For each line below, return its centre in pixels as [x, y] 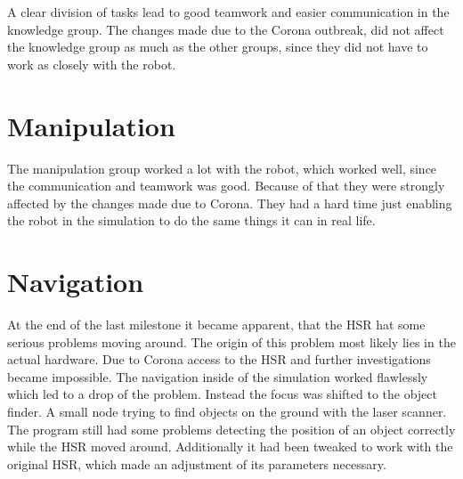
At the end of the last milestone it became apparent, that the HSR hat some [216, 324]
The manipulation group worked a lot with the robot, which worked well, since [222, 168]
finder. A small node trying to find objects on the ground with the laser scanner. [227, 411]
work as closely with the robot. [92, 64]
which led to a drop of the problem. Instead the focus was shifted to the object [222, 394]
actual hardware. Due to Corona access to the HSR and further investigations [219, 359]
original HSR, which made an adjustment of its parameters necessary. [197, 463]
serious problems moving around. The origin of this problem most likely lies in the [231, 341]
